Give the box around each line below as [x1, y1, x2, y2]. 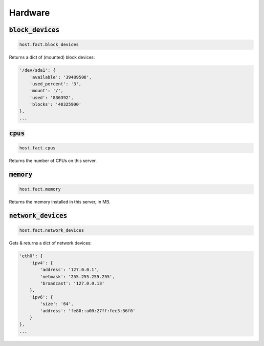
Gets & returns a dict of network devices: [9, 240, 92, 246]
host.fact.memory [19, 186, 61, 192]
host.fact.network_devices [19, 227, 84, 233]
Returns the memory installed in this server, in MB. [9, 199, 111, 205]
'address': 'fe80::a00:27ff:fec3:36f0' [40, 308, 135, 313]
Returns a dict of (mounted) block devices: [9, 54, 95, 61]
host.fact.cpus [19, 145, 56, 151]
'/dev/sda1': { [19, 67, 56, 73]
